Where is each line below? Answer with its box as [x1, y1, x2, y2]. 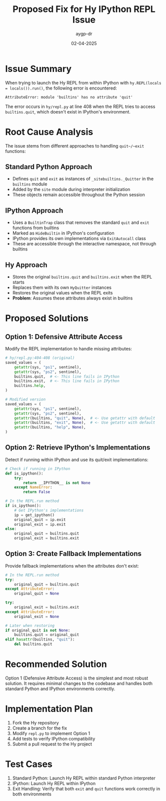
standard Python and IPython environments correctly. [5, 686, 115, 691]
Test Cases [5, 758, 52, 770]
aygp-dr [75, 30, 92, 36]
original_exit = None [14, 614, 59, 619]
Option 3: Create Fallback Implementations [5, 549, 141, 558]
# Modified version [5, 397, 46, 402]
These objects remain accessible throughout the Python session [12, 191, 145, 198]
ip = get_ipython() [14, 512, 55, 517]
